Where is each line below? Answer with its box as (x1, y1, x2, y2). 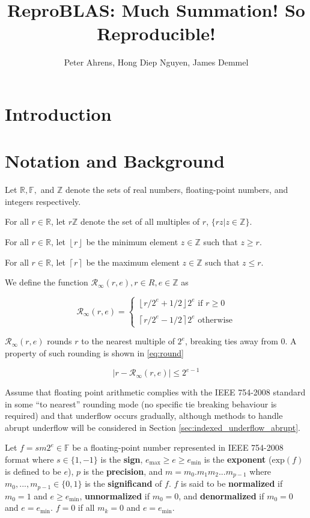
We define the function (5, 276, 88, 288)
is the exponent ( (204, 453, 272, 466)
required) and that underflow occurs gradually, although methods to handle (5, 409, 283, 422)
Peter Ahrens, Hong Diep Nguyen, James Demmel (64, 56, 249, 69)
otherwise (198, 315, 233, 325)
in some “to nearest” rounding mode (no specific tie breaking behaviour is (5, 397, 277, 410)
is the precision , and (83, 465, 163, 477)
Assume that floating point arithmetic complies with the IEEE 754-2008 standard (5, 386, 306, 398)
